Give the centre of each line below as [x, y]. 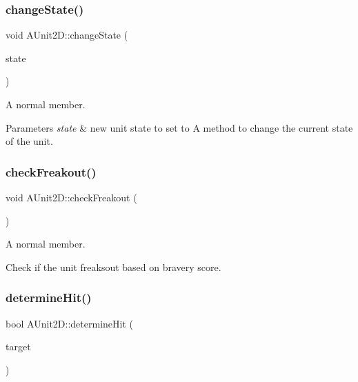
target [18, 346]
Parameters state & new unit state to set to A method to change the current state [179, 127]
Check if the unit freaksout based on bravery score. [113, 267]
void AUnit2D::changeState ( [67, 35]
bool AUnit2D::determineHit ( [69, 323]
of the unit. [29, 141]
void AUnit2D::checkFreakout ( [71, 197]
